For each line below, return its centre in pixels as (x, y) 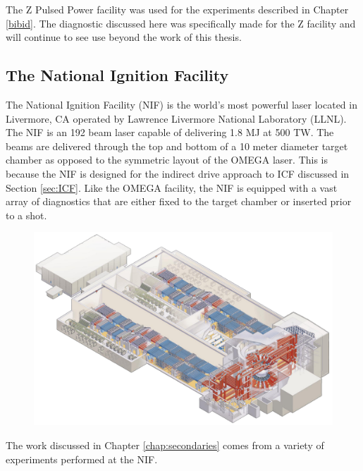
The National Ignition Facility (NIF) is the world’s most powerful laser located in (181, 104)
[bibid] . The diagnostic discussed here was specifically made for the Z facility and (181, 23)
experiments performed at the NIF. (82, 459)
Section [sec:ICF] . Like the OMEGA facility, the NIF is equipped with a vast (172, 187)
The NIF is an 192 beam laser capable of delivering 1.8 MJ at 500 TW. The (170, 132)
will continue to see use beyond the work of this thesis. (124, 37)
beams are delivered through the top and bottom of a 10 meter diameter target (177, 146)
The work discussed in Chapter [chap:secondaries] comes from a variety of (165, 445)
